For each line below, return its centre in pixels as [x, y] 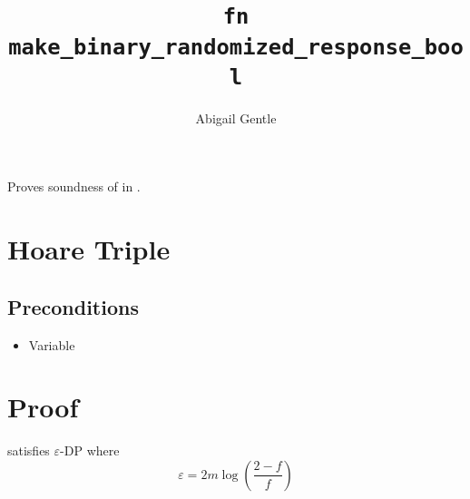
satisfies [29, 450]
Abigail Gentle [236, 117]
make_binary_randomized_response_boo [236, 47]
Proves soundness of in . [74, 186]
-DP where [90, 450]
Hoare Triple [89, 249]
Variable [52, 344]
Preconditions [73, 306]
